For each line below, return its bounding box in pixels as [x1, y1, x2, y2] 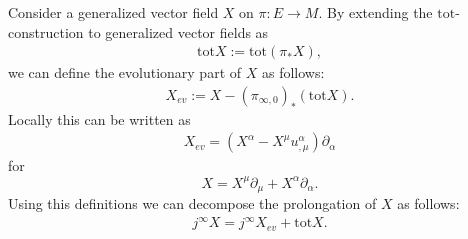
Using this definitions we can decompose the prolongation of [8, 193, 377, 214]
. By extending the [318, 2, 433, 22]
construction [8, 21, 84, 42]
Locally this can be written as [8, 108, 191, 129]
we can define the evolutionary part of [8, 62, 242, 83]
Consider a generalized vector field [8, 2, 219, 22]
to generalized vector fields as [88, 21, 269, 42]
